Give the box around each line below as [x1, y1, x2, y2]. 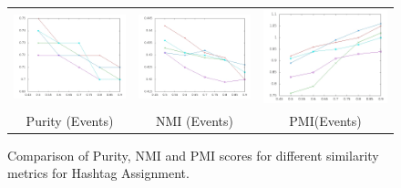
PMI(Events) [289, 110, 362, 130]
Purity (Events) [26, 110, 114, 130]
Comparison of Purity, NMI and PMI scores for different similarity [7, 145, 379, 164]
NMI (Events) [155, 110, 234, 130]
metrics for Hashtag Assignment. [7, 163, 190, 183]
